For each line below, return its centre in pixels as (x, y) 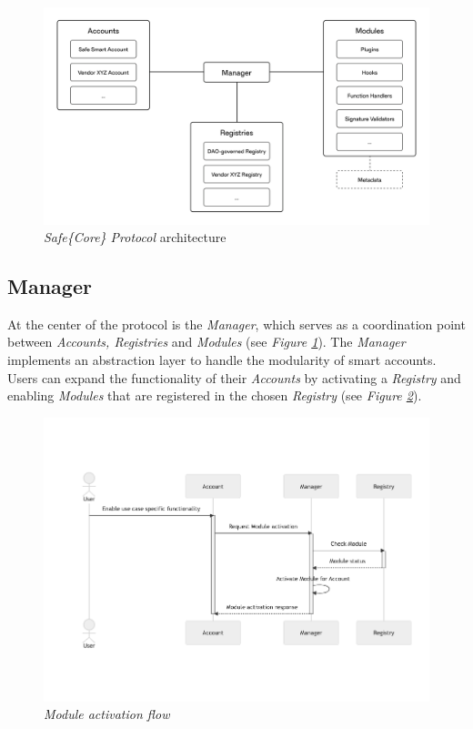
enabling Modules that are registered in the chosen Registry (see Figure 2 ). (215, 395)
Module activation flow (107, 714)
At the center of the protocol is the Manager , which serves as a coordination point (236, 324)
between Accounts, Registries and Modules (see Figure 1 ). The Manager (206, 342)
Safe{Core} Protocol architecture (135, 237)
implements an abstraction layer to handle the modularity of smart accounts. (222, 360)
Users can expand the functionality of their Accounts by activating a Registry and (234, 377)
